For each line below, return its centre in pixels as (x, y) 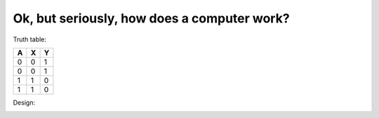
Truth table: (30, 39)
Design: (24, 103)
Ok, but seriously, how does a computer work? (152, 18)
